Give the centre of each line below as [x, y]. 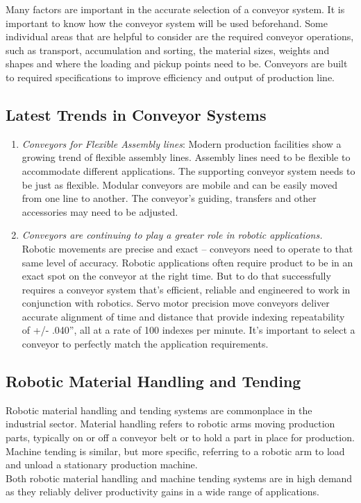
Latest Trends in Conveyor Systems [136, 114]
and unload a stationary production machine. [102, 464]
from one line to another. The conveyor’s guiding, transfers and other [169, 198]
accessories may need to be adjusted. [100, 211]
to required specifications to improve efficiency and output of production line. [170, 77]
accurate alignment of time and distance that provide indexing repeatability [183, 316]
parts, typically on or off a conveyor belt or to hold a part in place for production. [180, 437]
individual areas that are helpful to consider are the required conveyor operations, [180, 36]
